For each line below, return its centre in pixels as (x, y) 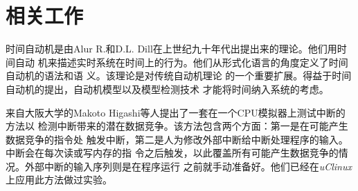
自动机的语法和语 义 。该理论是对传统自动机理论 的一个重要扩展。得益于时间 (179, 76)
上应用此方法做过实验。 (59, 180)
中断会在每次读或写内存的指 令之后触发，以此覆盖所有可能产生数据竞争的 (172, 153)
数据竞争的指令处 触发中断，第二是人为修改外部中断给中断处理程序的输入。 (177, 139)
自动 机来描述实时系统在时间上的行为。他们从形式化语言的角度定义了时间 (181, 62)
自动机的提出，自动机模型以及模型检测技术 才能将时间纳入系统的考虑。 (167, 89)
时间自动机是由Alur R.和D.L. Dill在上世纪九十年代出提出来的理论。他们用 (171, 49)
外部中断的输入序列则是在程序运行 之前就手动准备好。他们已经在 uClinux (188, 166)
